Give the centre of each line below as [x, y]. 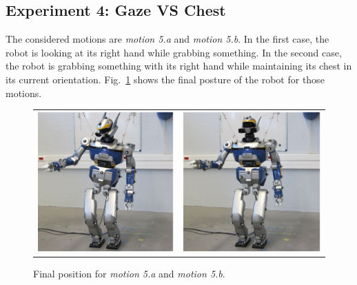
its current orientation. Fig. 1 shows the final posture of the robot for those [165, 79]
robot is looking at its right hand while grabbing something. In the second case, [174, 52]
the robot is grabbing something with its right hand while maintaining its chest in [179, 66]
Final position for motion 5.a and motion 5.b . [129, 274]
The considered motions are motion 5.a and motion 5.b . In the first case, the [167, 39]
